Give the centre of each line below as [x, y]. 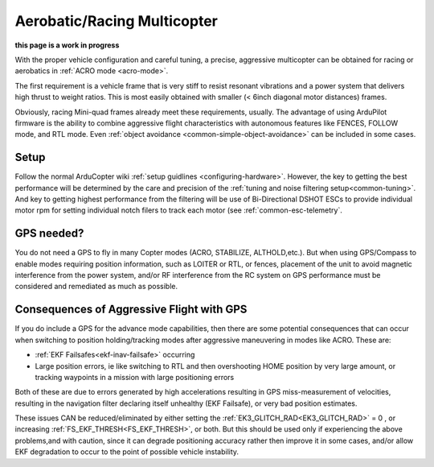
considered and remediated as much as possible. [96, 287]
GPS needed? [49, 233]
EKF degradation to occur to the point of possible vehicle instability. [127, 452]
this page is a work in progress [67, 45]
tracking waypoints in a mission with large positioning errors [135, 377]
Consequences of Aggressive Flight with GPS [131, 310]
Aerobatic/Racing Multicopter [117, 21]
